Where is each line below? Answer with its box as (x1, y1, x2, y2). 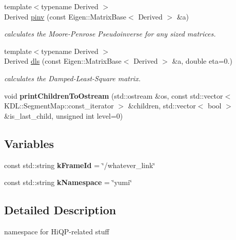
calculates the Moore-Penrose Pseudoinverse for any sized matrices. (4, 28, 216, 39)
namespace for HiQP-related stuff (4, 226, 109, 236)
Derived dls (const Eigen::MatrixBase (4, 56, 122, 66)
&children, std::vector (128, 100, 196, 111)
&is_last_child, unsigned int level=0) (4, 110, 123, 121)
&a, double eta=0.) (172, 56, 232, 66)
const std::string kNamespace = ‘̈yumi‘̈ (4, 177, 132, 188)
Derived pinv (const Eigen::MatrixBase (4, 11, 127, 22)
